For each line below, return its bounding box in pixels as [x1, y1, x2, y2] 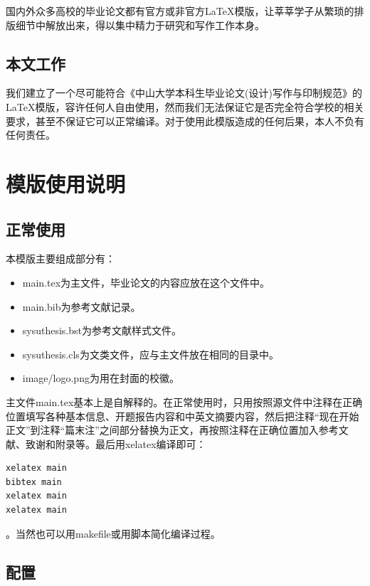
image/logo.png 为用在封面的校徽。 [22, 371, 179, 385]
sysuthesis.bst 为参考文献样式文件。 [22, 323, 182, 338]
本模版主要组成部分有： [6, 251, 115, 266]
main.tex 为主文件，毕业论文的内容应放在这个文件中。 [22, 275, 270, 289]
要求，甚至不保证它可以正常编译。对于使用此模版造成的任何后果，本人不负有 [6, 113, 364, 128]
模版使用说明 [6, 169, 126, 198]
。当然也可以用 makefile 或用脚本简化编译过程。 [6, 526, 221, 540]
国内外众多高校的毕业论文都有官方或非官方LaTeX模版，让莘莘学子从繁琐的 [6, 4, 354, 18]
